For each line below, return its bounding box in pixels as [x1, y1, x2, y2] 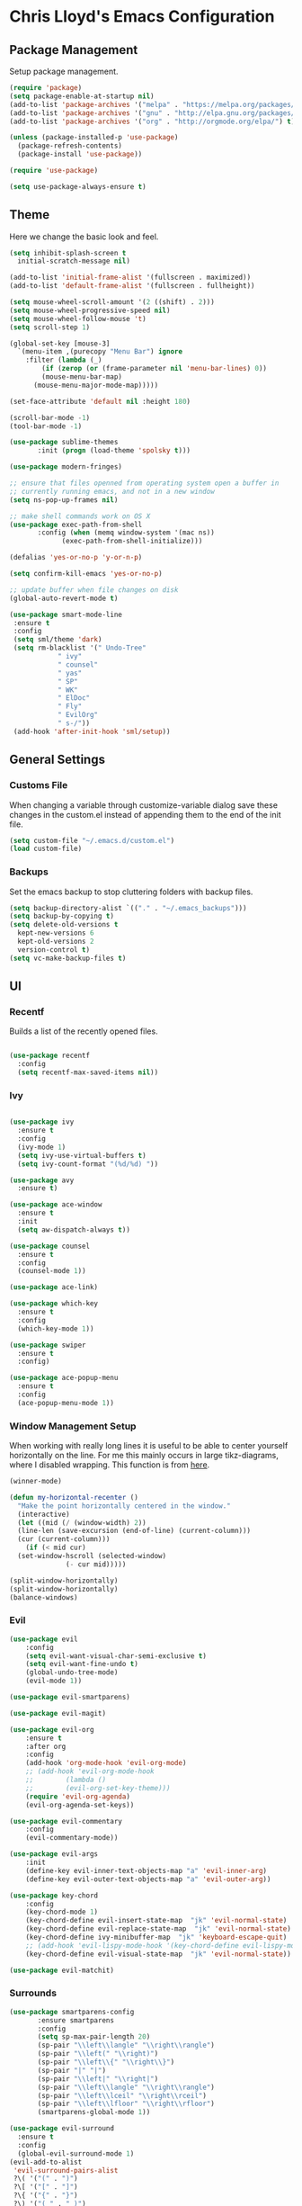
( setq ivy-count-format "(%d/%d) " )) [17, 1159, 159, 1169]
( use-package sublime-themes [9, 438, 119, 447]
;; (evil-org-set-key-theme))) [25, 1783, 171, 1792]
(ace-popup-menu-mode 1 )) [17, 1398, 115, 1407]
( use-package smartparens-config [9, 2007, 135, 2016]
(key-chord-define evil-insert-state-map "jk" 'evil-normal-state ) [25, 1916, 288, 1925]
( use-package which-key [9, 1299, 99, 1308]
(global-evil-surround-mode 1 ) [17, 2148, 135, 2158]
